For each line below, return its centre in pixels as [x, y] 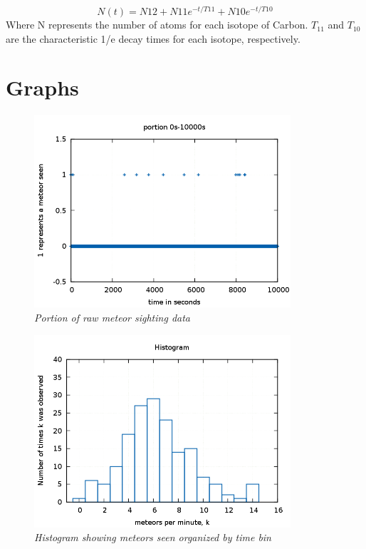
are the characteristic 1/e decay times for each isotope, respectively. [153, 38]
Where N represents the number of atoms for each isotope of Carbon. [157, 25]
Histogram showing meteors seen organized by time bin [153, 537]
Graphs [42, 87]
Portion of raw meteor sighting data [112, 317]
